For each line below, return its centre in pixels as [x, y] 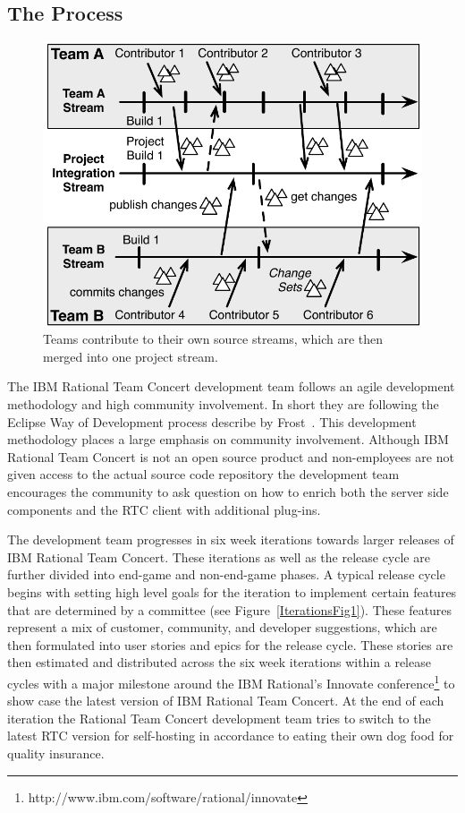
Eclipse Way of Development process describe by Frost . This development [212, 421]
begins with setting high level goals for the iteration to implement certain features [232, 591]
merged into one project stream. [131, 356]
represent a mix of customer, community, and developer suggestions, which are [222, 627]
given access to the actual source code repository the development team [203, 474]
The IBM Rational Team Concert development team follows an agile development [231, 386]
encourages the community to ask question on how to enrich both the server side [228, 492]
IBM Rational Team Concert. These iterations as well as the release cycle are [219, 556]
